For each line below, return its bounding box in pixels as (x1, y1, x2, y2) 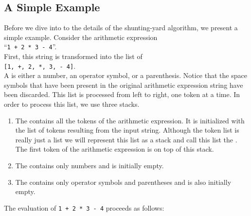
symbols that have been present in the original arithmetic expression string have (4, 79, 243, 90)
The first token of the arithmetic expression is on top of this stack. (15, 144, 214, 154)
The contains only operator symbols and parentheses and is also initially (15, 177, 232, 187)
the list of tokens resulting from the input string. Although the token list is (15, 125, 239, 135)
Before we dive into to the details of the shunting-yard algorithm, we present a (4, 22, 238, 33)
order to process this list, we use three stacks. (4, 99, 140, 109)
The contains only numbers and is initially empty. (15, 160, 164, 171)
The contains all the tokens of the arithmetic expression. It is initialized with (15, 115, 245, 125)
